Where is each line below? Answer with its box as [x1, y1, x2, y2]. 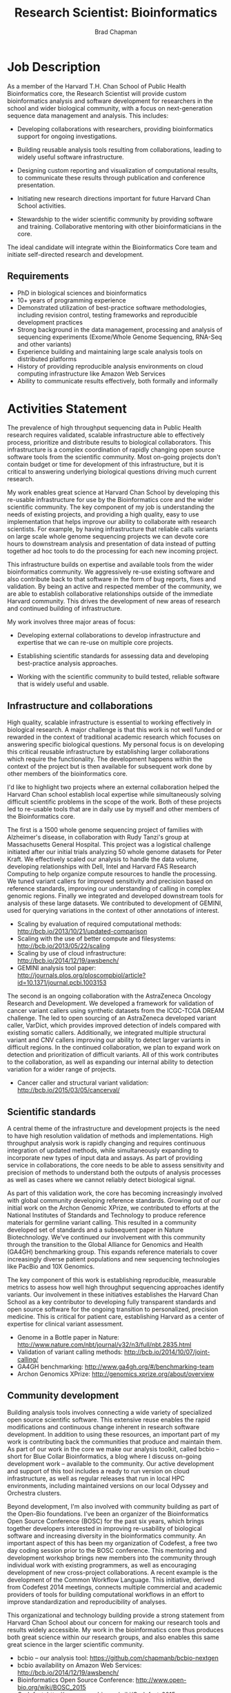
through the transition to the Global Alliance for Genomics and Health [7, 1241, 203, 1249]
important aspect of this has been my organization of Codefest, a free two [7, 1538, 218, 1547]
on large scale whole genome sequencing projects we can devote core [7, 532, 209, 541]
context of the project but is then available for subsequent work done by [7, 762, 212, 771]
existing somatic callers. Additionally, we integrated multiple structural [7, 1029, 206, 1037]
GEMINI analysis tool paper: [17, 964, 97, 972]
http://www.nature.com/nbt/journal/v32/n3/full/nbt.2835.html [17, 1341, 192, 1349]
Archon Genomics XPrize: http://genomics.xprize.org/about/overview [17, 1370, 214, 1378]
